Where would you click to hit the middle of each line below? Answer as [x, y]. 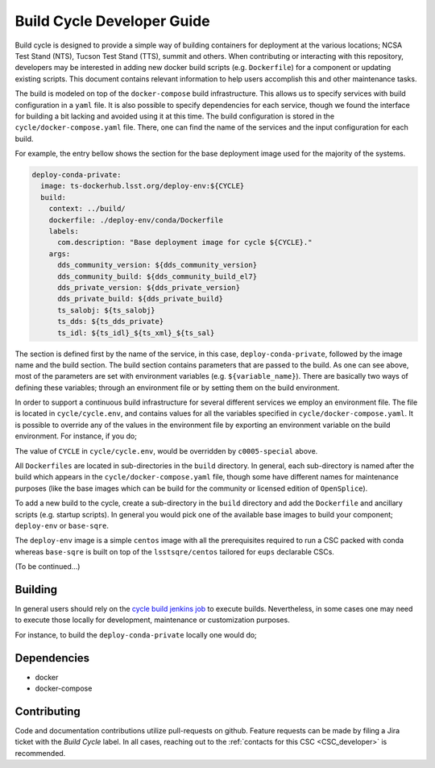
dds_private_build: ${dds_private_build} [140, 299]
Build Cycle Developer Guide [112, 21]
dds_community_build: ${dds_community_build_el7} [157, 276]
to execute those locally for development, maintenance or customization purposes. [152, 620]
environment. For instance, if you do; [76, 436]
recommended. [40, 753]
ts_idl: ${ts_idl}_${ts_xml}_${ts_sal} [136, 333]
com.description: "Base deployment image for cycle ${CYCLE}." [185, 243]
